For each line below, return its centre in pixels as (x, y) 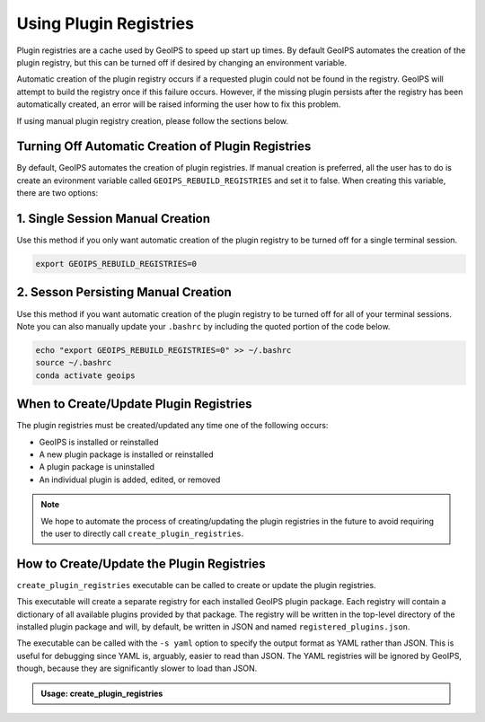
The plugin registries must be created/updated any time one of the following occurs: (172, 426)
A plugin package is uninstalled (97, 467)
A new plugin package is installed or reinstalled (127, 454)
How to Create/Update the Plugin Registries (141, 564)
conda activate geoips (85, 375)
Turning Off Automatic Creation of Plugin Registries (164, 147)
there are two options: (57, 193)
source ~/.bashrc (74, 363)
